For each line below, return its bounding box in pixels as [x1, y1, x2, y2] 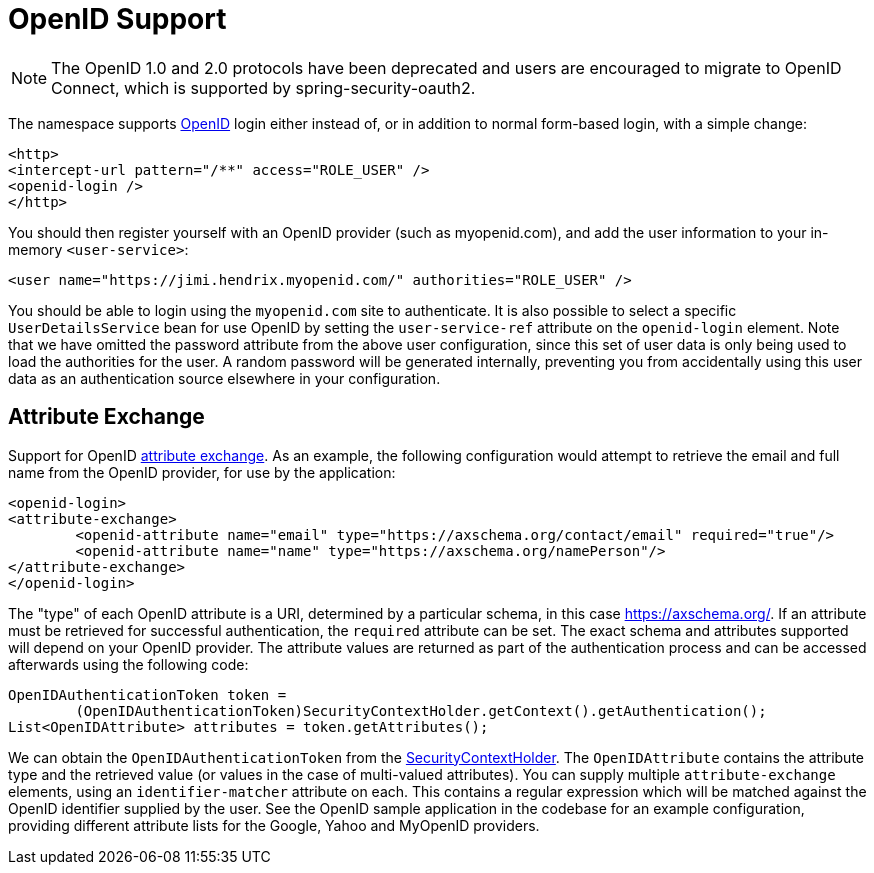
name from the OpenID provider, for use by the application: [8, 463, 396, 481]
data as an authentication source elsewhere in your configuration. [8, 369, 441, 387]
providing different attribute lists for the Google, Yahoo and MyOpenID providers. [8, 816, 540, 834]
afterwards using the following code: [8, 655, 249, 673]
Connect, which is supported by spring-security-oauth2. [51, 77, 476, 98]
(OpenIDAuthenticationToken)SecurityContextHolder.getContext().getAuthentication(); [75, 702, 767, 719]
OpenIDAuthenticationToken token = [8, 686, 287, 703]
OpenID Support [8, 2, 227, 36]
